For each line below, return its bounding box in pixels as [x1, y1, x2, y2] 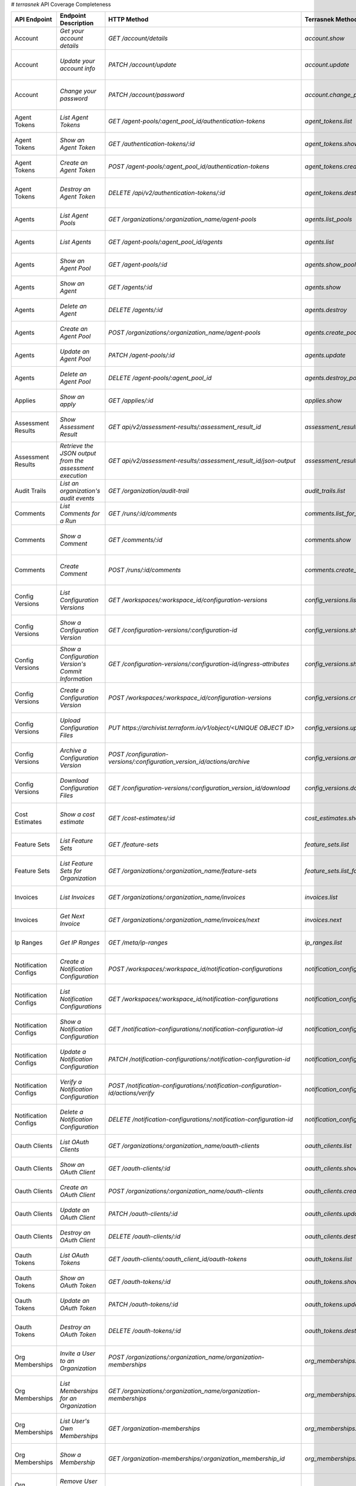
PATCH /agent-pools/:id [108, 351, 175, 360]
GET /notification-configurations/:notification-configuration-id [108, 1025, 283, 1034]
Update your [59, 57, 95, 65]
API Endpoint [14, 15, 53, 24]
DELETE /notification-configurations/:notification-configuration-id [108, 1115, 293, 1123]
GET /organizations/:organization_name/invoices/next [108, 916, 260, 924]
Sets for [59, 867, 82, 875]
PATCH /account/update [108, 61, 177, 69]
